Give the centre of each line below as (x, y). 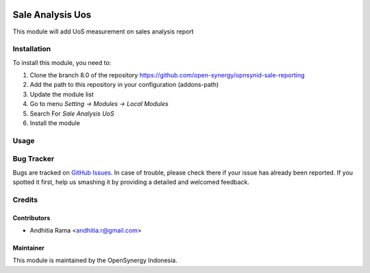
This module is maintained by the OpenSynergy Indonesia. (95, 261)
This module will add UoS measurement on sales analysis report (103, 31)
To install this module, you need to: (62, 62)
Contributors (32, 218)
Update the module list (62, 94)
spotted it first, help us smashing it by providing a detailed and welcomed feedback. (131, 182)
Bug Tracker (34, 159)
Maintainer (28, 248)
